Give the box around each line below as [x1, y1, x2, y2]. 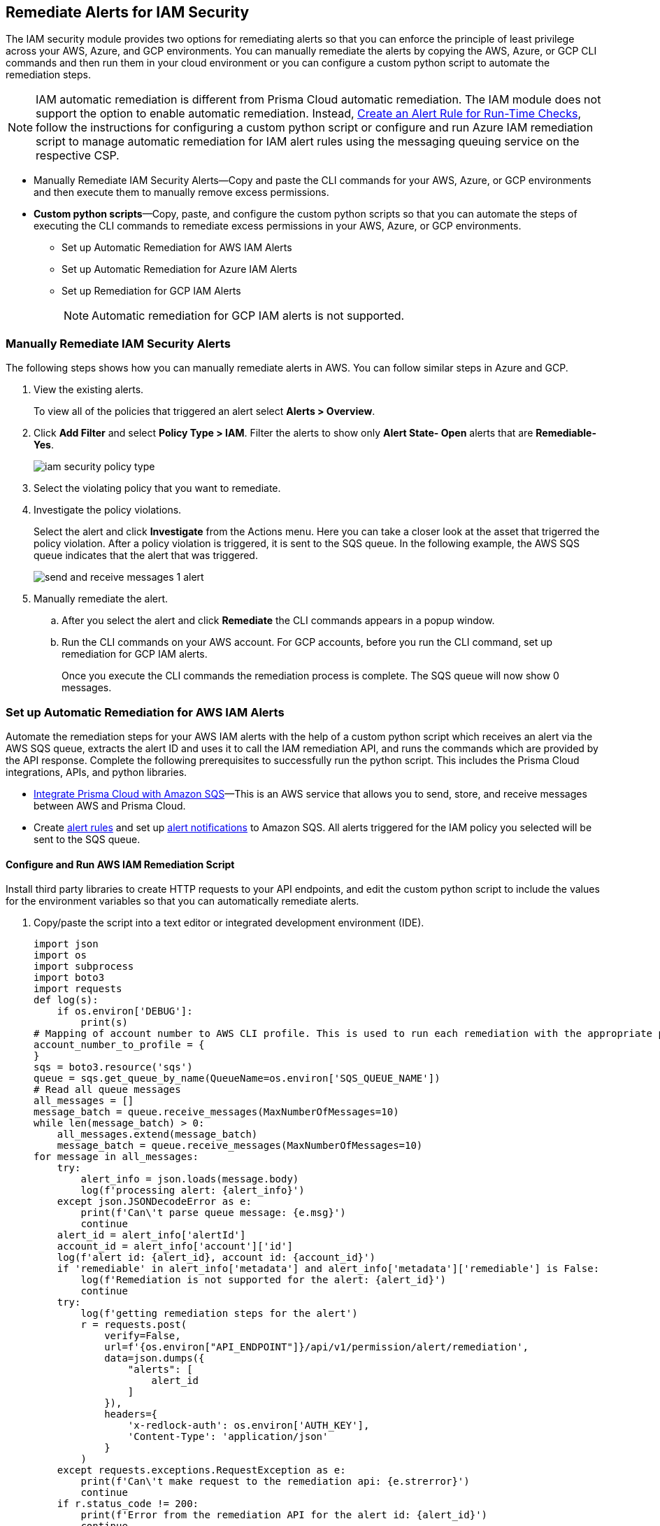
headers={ [104, 1408, 158, 1420]
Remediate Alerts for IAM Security [6, 3, 250, 21]
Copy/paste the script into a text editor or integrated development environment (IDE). [34, 917, 424, 929]
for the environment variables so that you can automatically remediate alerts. [6, 895, 359, 907]
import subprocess [34, 961, 134, 973]
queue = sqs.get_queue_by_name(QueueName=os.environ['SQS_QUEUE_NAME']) [34, 1073, 440, 1085]
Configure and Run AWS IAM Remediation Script [6, 858, 235, 870]
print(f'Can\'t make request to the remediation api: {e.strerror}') [80, 1476, 470, 1488]
